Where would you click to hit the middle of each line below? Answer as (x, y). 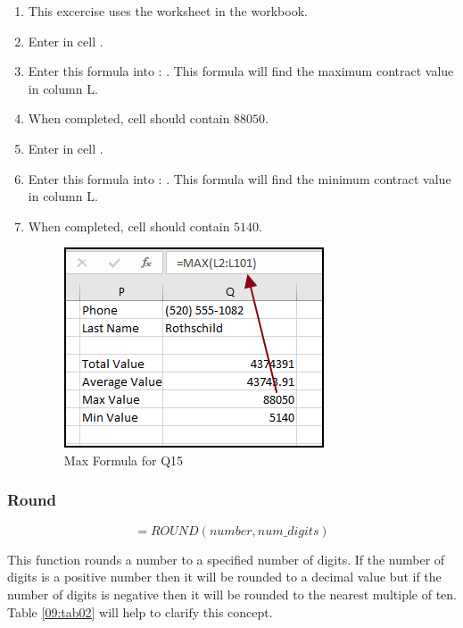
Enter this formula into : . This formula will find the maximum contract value (241, 71)
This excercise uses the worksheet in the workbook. (168, 11)
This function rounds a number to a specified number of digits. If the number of (226, 559)
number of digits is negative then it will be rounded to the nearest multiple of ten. (232, 594)
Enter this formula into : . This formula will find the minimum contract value (240, 178)
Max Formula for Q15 (124, 460)
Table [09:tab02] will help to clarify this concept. (140, 611)
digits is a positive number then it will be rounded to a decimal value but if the (224, 577)
